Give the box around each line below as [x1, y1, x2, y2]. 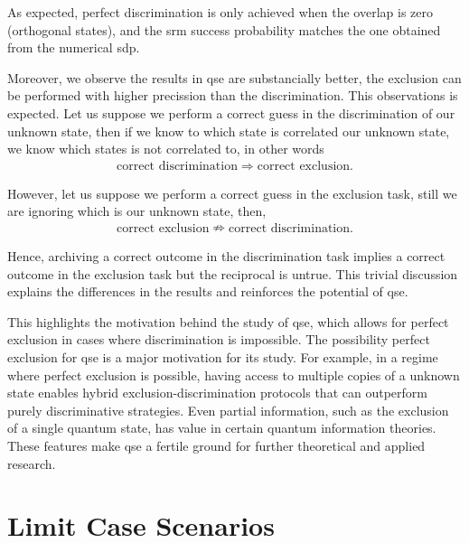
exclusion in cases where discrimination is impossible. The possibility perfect [7, 330, 430, 349]
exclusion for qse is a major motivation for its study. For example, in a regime [7, 347, 438, 366]
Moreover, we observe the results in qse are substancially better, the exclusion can [7, 68, 462, 87]
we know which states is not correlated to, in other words [7, 139, 324, 158]
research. [7, 454, 56, 473]
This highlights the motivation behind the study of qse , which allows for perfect [7, 312, 449, 331]
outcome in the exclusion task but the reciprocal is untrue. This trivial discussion [7, 264, 458, 283]
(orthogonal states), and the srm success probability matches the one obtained [7, 20, 441, 39]
